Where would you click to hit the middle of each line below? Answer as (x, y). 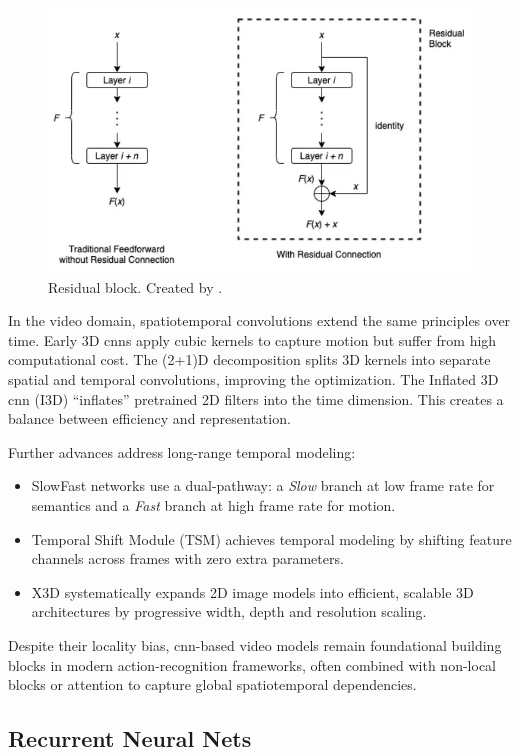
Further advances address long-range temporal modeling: (182, 451)
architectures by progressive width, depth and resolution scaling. (229, 611)
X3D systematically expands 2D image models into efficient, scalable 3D (252, 591)
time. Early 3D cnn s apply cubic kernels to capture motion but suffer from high (252, 339)
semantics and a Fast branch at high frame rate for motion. (213, 504)
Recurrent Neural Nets (130, 738)
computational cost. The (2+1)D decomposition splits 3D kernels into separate (249, 359)
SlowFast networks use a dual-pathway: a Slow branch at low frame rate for (263, 485)
